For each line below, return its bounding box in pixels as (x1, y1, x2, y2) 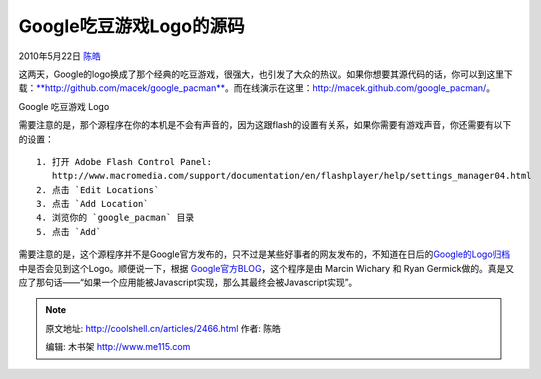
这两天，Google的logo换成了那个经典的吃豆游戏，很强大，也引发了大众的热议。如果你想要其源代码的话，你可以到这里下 (18, 68, 514, 80)
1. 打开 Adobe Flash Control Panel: (36, 156, 212, 167)
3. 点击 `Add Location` (36, 198, 149, 210)
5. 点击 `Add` (36, 226, 102, 237)
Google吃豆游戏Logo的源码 (18, 15, 245, 37)
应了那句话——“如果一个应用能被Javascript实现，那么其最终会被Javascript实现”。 (18, 276, 358, 289)
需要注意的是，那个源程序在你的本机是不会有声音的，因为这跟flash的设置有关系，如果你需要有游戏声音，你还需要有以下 (18, 119, 512, 131)
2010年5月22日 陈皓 (18, 50, 102, 62)
